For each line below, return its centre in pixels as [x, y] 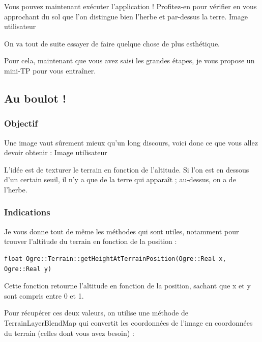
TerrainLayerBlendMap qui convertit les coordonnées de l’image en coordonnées [128, 322]
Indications [27, 212]
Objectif [21, 123]
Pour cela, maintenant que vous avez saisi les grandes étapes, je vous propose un [129, 60]
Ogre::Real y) [28, 269]
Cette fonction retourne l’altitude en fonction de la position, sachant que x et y [127, 286]
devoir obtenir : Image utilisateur [56, 152]
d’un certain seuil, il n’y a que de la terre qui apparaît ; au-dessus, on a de [120, 179]
